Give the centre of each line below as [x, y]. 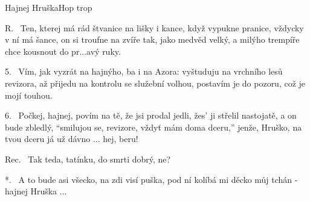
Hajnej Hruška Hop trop [49, 7]
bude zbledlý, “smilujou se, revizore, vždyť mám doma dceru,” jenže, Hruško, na [153, 127]
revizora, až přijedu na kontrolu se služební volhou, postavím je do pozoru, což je [155, 83]
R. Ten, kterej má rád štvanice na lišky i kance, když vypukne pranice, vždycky [154, 27]
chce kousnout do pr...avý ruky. [63, 51]
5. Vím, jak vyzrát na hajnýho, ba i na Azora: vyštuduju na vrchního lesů [144, 71]
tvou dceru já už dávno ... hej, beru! [72, 139]
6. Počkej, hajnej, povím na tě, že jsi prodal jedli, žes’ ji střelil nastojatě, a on [151, 115]
